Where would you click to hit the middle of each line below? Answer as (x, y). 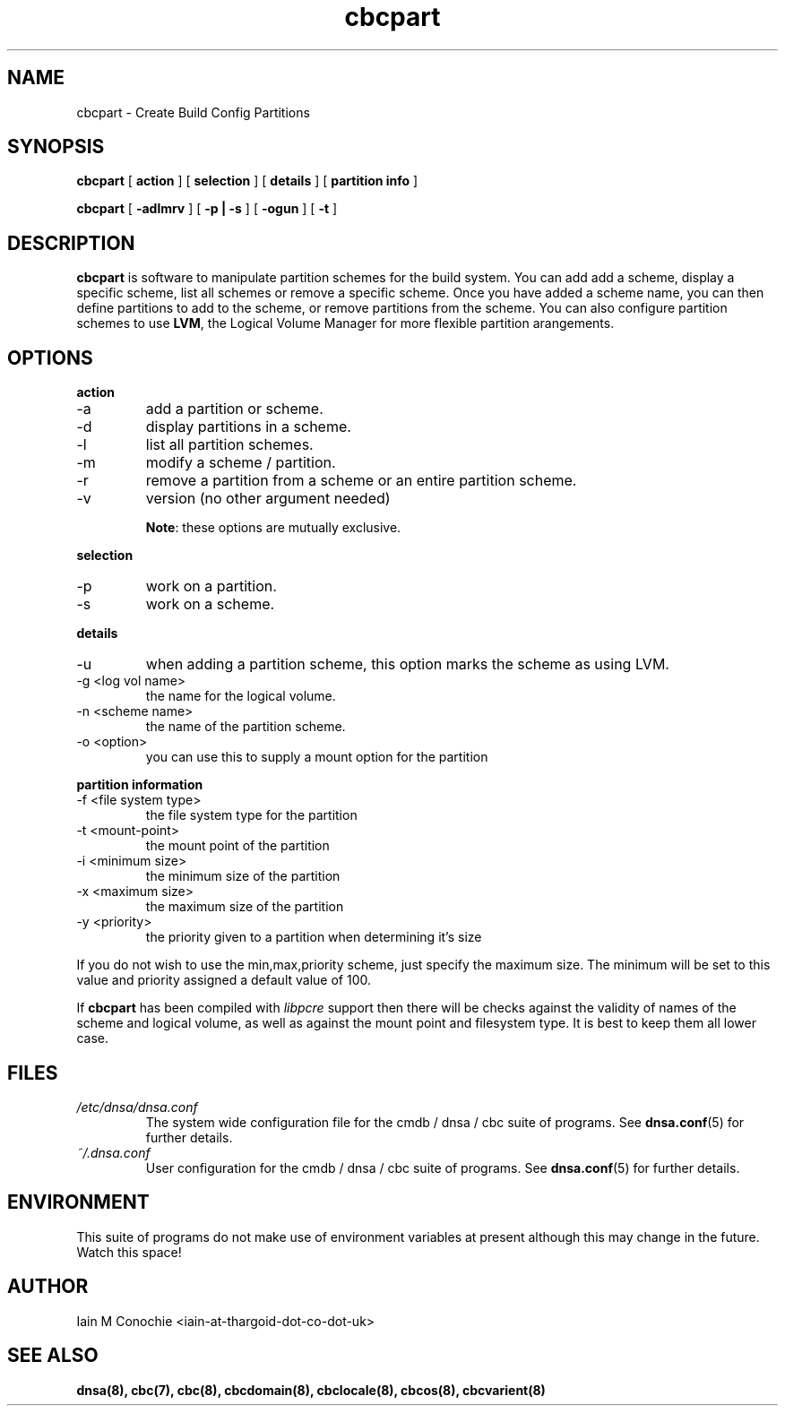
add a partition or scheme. (234, 409)
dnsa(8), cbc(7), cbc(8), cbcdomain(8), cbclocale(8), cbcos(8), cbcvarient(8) (311, 1390)
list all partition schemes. (229, 445)
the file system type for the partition (251, 815)
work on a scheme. (210, 604)
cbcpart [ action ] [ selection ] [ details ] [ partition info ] (247, 181)
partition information (140, 785)
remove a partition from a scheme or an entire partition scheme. (361, 481)
